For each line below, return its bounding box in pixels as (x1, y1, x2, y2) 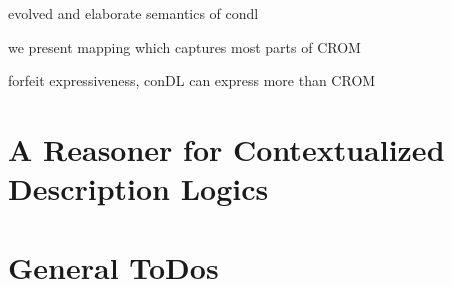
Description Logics (8, 168, 269, 209)
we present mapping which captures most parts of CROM (8, 36, 361, 57)
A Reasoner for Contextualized (8, 128, 445, 169)
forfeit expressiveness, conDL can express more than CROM (8, 70, 376, 91)
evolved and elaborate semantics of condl (8, 3, 259, 23)
